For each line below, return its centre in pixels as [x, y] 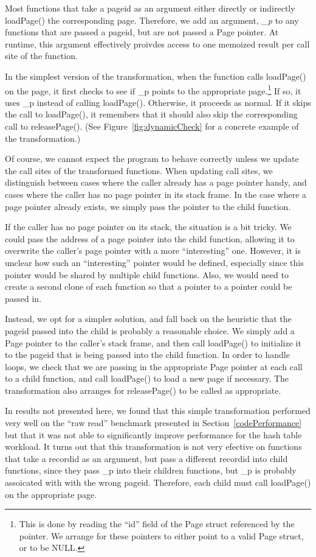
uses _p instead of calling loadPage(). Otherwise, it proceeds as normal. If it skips [158, 102]
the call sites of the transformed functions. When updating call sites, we [139, 170]
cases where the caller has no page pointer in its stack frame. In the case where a [156, 194]
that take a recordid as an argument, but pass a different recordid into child [146, 458]
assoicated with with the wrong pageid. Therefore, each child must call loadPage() [158, 482]
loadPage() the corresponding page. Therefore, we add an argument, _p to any [152, 20]
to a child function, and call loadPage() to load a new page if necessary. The [147, 378]
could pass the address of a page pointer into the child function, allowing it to [150, 238]
